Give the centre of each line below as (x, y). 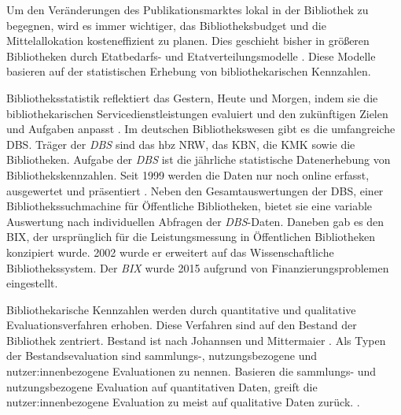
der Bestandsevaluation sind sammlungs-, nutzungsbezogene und (162, 356)
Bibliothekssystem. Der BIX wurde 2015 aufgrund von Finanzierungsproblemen (198, 267)
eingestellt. (32, 283)
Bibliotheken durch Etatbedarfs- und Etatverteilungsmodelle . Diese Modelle (191, 56)
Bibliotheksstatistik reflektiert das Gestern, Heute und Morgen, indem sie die (192, 97)
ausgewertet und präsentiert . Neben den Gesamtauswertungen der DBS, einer (195, 190)
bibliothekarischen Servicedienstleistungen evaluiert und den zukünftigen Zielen (197, 113)
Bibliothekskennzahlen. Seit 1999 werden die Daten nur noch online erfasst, (188, 174)
